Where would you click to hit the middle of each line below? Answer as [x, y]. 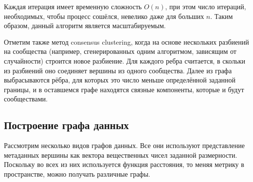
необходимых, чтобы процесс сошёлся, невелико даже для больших [104, 16]
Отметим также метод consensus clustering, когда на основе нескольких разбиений [126, 41]
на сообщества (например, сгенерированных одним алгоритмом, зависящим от [120, 51]
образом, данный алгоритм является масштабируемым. [85, 25]
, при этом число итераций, [206, 6]
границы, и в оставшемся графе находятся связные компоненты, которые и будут [124, 89]
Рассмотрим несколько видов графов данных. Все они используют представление [124, 145]
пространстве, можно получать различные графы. [77, 174]
